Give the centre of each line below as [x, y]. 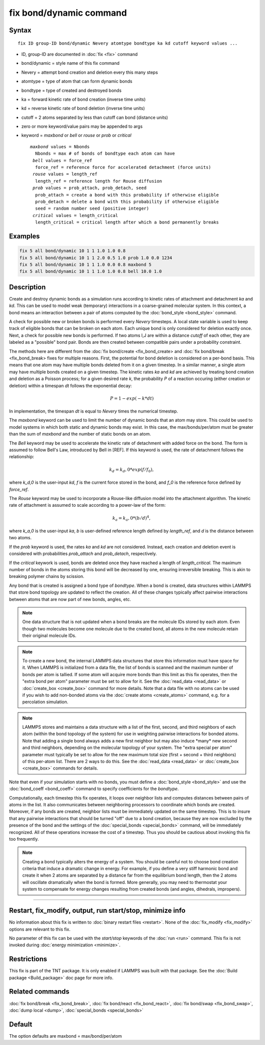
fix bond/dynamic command [68, 13]
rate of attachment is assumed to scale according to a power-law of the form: [87, 505]
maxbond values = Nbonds [60, 147]
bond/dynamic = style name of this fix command [70, 63]
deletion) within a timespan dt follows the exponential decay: [70, 385]
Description [27, 287]
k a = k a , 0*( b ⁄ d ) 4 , [131, 518]
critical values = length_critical [75, 215]
